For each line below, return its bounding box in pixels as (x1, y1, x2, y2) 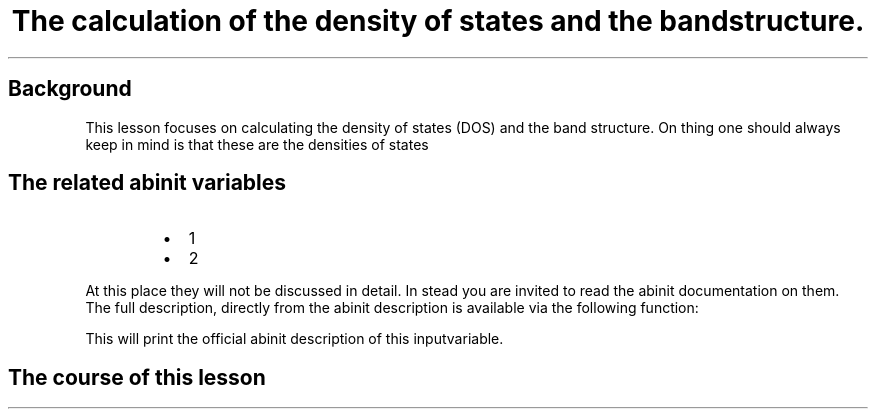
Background (8, 76, 132, 102)
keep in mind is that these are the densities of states (85, 135, 429, 153)
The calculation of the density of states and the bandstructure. (11, 4, 865, 38)
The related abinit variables (8, 170, 287, 196)
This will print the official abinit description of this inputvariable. (85, 330, 504, 348)
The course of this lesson (8, 364, 266, 390)
